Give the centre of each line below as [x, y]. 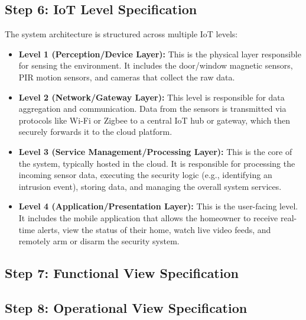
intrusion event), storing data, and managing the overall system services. [150, 186]
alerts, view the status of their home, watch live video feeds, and [154, 229]
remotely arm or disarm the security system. [99, 241]
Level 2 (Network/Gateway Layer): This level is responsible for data [152, 97]
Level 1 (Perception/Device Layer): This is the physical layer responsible [160, 54]
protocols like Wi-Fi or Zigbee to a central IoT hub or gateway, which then [154, 120]
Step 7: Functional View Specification [122, 273]
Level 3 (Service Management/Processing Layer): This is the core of [155, 151]
